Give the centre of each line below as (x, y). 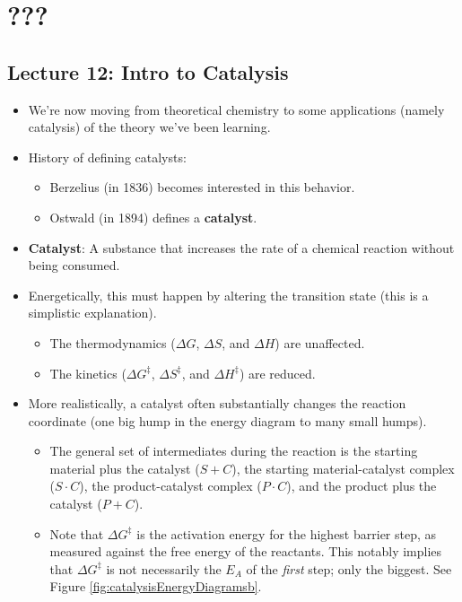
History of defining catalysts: (107, 157)
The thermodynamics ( (113, 342)
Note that (77, 533)
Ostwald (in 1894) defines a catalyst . (153, 217)
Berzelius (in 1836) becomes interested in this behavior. (202, 187)
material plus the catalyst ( (125, 468)
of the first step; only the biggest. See (349, 568)
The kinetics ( (88, 373)
